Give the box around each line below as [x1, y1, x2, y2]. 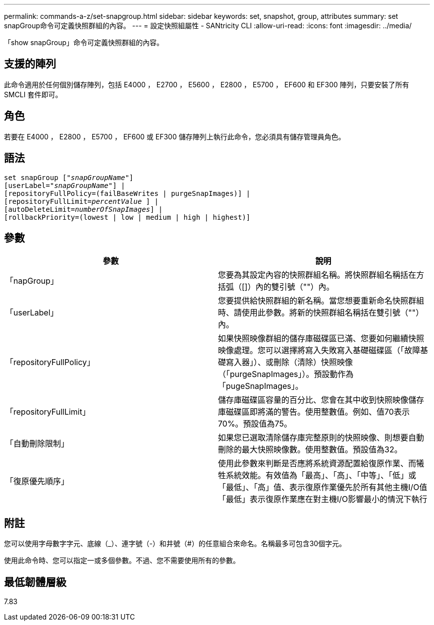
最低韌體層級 [4, 575, 66, 588]
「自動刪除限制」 [5, 438, 69, 449]
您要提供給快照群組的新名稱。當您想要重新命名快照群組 [218, 296, 425, 306]
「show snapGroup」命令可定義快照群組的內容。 [4, 38, 164, 47]
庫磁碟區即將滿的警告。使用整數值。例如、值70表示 [218, 407, 410, 417]
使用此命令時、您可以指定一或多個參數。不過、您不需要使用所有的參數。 [4, 556, 240, 565]
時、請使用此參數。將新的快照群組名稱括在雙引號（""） [218, 308, 424, 318]
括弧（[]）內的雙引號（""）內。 [218, 282, 334, 292]
